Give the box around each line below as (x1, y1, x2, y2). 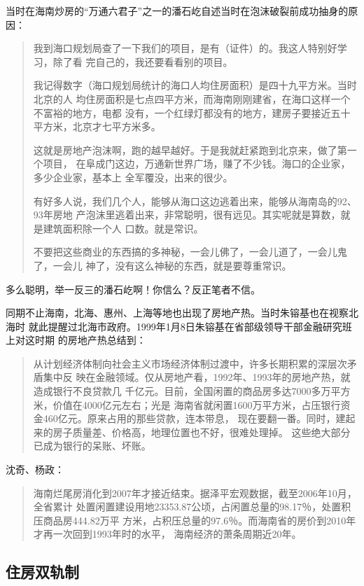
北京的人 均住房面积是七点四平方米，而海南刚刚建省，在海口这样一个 (33, 91, 351, 106)
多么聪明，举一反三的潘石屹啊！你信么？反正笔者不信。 (6, 281, 260, 296)
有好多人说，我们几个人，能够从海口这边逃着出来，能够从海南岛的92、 (33, 193, 357, 208)
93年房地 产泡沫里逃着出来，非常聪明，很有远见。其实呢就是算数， (33, 207, 341, 222)
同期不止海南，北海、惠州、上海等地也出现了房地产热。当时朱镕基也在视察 (6, 305, 349, 320)
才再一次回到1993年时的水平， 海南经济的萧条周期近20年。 (33, 526, 302, 541)
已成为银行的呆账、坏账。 (33, 438, 151, 453)
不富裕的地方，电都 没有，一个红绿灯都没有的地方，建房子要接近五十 (33, 105, 351, 120)
